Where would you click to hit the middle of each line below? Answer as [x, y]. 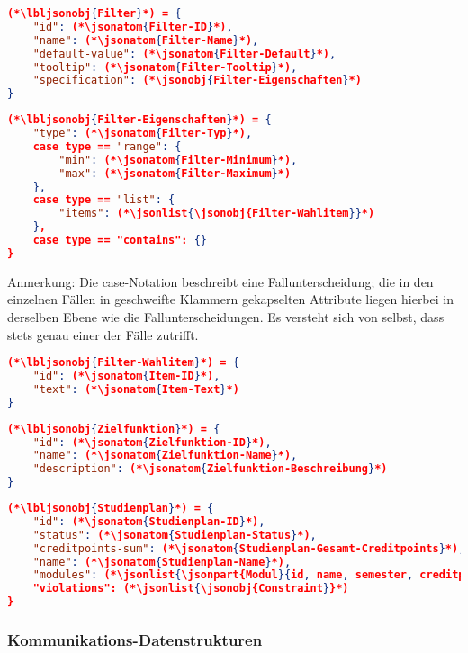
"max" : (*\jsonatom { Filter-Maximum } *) [175, 173]
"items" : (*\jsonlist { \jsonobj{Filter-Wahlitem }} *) [217, 214]
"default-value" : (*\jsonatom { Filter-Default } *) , [184, 54]
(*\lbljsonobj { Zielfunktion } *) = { [114, 429]
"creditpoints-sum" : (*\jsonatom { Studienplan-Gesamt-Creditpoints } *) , [249, 548]
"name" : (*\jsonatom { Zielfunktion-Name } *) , [165, 456]
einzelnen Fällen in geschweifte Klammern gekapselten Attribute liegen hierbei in [230, 299]
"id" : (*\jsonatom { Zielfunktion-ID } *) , [152, 442]
